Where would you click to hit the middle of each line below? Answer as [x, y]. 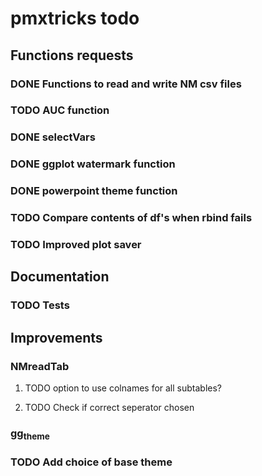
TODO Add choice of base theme [91, 462]
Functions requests [72, 55]
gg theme [30, 434]
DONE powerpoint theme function [94, 191]
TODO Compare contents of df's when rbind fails [131, 218]
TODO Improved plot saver [76, 245]
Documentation [60, 277]
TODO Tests [40, 305]
